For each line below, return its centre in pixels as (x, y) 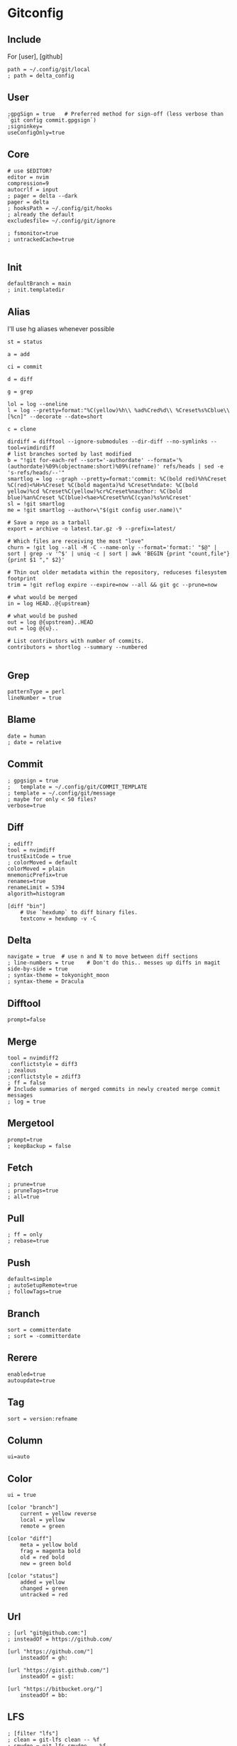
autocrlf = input (33, 189)
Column (25, 1441)
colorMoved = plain (36, 869)
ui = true (22, 1495)
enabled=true (27, 1374)
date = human (27, 736)
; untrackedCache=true (41, 239)
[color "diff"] (30, 1539)
